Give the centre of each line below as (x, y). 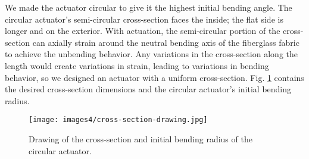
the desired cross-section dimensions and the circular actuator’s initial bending (148, 89)
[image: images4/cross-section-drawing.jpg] (118, 120)
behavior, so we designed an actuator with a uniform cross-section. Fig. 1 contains (154, 77)
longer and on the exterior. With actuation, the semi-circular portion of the (143, 31)
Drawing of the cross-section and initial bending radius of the (141, 139)
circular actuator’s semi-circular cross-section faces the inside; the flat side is (144, 19)
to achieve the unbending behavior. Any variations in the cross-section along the (151, 54)
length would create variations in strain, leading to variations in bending (137, 65)
